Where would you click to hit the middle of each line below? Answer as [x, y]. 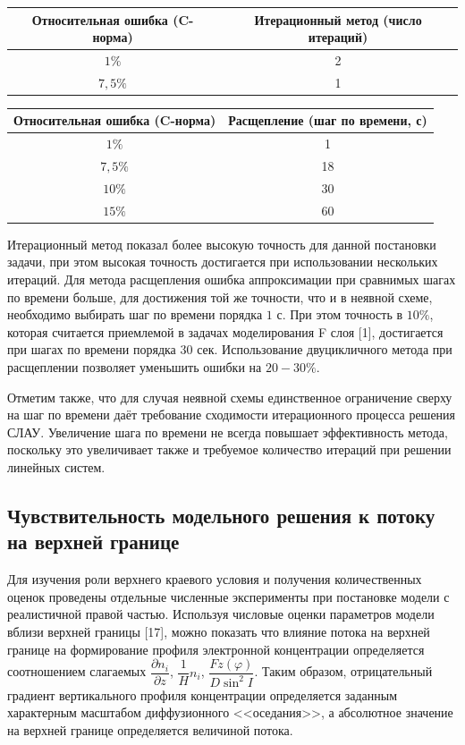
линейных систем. [56, 466]
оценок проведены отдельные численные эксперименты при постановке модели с [228, 596]
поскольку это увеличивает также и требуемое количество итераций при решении [229, 449]
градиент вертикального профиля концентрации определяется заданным [203, 694]
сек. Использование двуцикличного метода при [325, 349]
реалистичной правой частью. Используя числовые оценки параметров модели [221, 614]
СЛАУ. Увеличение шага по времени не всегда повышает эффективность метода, [228, 432]
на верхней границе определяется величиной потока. [150, 729]
